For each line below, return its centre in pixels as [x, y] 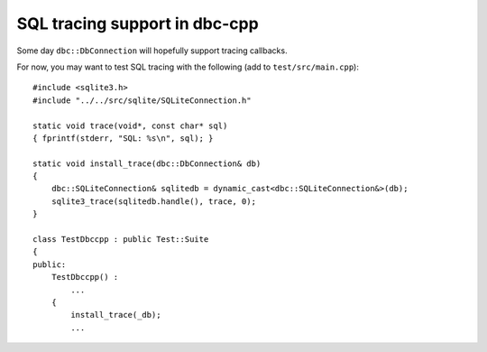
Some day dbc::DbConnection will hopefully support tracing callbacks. [152, 51]
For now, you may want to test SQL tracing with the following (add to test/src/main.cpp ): [188, 67]
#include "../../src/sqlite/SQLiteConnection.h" [142, 100]
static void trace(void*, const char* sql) [130, 125]
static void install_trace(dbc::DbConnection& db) [147, 163]
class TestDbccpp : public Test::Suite [121, 240]
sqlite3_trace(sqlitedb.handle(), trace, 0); [154, 201]
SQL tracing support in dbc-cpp [138, 23]
